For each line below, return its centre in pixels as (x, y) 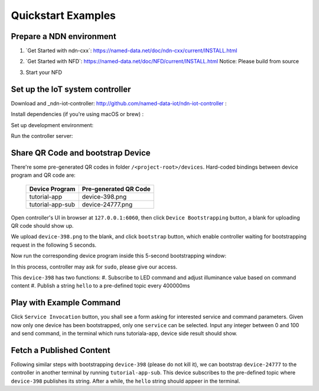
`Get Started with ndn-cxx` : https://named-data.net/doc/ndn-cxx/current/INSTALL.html (131, 51)
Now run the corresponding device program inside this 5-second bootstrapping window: (119, 256)
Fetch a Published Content (61, 350)
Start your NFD (44, 72)
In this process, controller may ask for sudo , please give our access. (94, 267)
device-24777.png (107, 204)
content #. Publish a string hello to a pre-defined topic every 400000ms (100, 286)
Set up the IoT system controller (71, 89)
